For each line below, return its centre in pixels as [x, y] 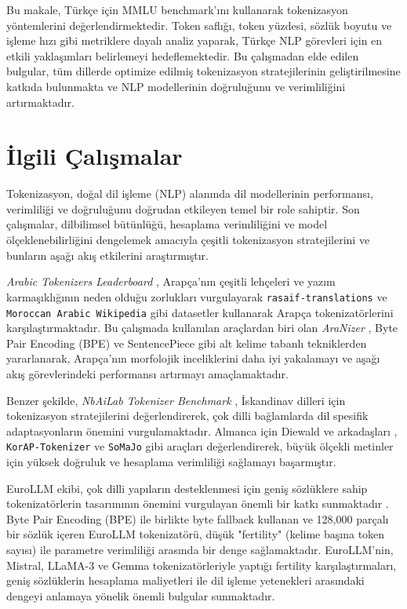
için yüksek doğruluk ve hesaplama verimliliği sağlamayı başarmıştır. [171, 461]
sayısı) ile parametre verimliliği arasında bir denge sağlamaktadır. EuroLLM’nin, [200, 549]
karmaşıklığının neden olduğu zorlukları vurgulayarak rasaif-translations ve [197, 296]
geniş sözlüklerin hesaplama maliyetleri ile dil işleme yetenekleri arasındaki [185, 580]
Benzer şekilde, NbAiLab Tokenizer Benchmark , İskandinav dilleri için [176, 400]
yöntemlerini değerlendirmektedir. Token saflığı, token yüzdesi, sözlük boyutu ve [199, 25]
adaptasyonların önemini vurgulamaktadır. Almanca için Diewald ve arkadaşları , [202, 430]
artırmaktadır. [40, 102]
